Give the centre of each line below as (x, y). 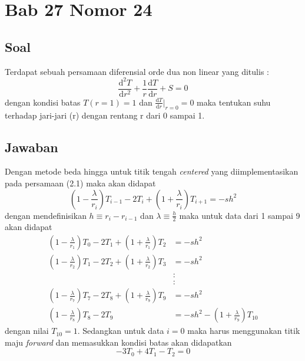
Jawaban (32, 147)
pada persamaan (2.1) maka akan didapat (80, 183)
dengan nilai (27, 331)
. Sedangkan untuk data (121, 331)
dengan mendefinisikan (46, 215)
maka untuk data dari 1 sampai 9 (240, 215)
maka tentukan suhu (234, 102)
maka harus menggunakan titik (244, 331)
